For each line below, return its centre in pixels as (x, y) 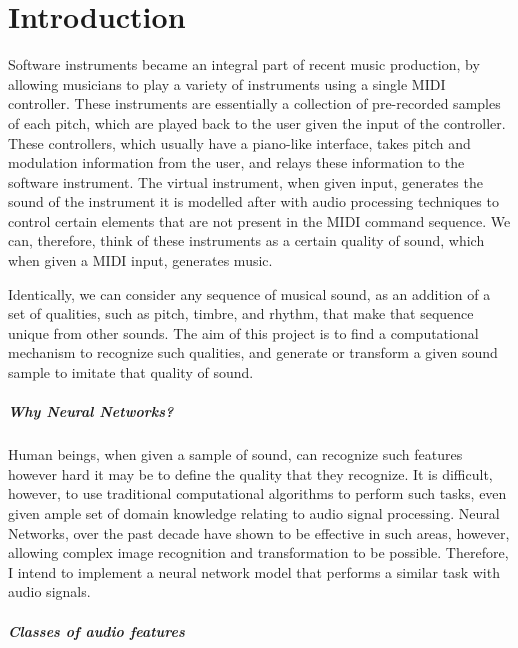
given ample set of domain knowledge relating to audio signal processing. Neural (254, 512)
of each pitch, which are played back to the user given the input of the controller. (257, 122)
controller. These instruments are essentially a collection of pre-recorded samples (254, 103)
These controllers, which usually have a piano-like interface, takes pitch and (239, 142)
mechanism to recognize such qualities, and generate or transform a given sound (253, 352)
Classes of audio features (96, 630)
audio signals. (49, 591)
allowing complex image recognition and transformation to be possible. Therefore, (258, 552)
